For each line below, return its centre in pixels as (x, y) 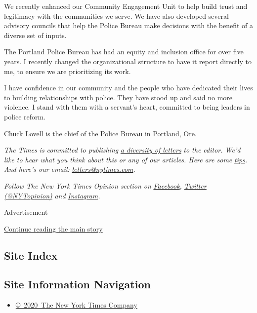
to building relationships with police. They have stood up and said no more (118, 97)
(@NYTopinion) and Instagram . (52, 195)
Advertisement (26, 212)
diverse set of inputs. (35, 35)
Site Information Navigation (77, 284)
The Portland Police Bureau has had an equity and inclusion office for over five (124, 52)
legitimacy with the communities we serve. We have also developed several (116, 16)
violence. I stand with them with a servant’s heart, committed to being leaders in (127, 107)
